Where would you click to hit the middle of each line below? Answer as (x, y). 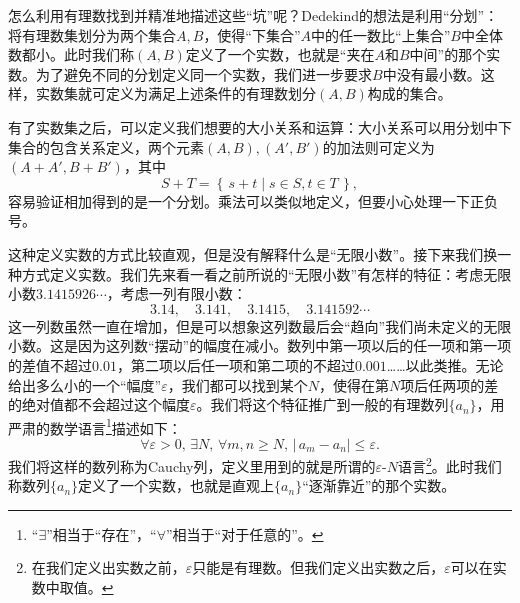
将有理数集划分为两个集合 (92, 34)
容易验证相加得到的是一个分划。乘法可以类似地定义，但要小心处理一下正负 (253, 200)
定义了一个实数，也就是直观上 (176, 485)
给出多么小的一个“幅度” (85, 384)
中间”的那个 (448, 54)
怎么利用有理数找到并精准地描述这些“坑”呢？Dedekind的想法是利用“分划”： (253, 15)
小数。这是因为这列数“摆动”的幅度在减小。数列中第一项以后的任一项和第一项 (260, 345)
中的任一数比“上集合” (381, 34)
